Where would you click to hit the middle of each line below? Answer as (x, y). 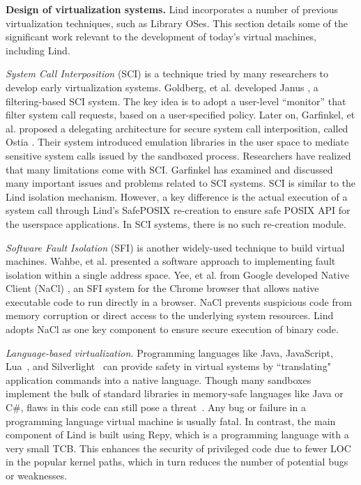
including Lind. (38, 50)
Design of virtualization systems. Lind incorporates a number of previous (172, 9)
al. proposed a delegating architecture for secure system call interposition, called (177, 128)
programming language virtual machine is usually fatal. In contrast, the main (171, 421)
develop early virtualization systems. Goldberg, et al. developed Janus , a (162, 87)
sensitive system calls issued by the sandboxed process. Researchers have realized (178, 155)
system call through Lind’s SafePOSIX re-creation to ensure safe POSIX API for (178, 210)
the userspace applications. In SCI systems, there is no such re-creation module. (176, 223)
